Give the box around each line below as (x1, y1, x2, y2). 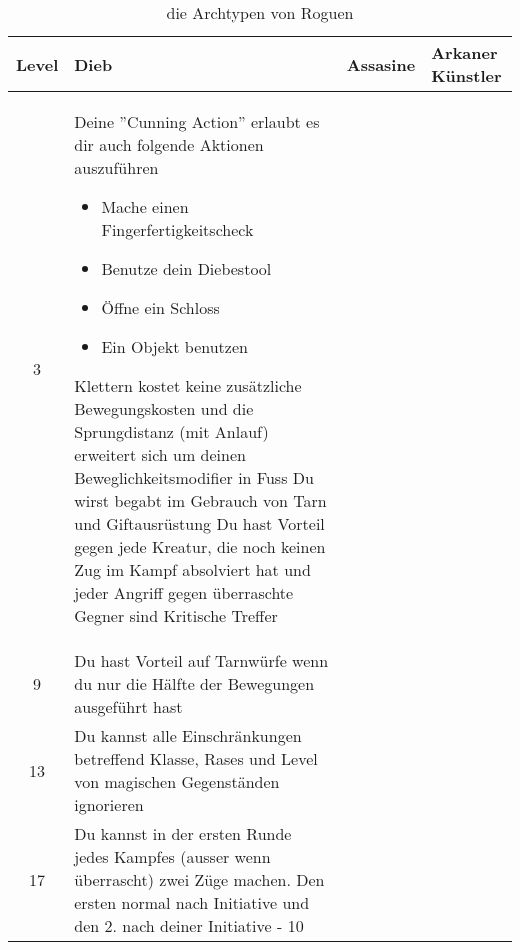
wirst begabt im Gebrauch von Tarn (74, 489, 327, 512)
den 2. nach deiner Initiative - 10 (74, 914, 304, 937)
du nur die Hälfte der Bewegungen (74, 672, 315, 695)
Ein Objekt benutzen (101, 335, 248, 358)
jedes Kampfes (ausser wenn (74, 845, 271, 868)
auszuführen (74, 156, 159, 179)
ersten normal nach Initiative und (74, 891, 310, 914)
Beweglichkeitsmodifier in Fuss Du (74, 466, 314, 489)
